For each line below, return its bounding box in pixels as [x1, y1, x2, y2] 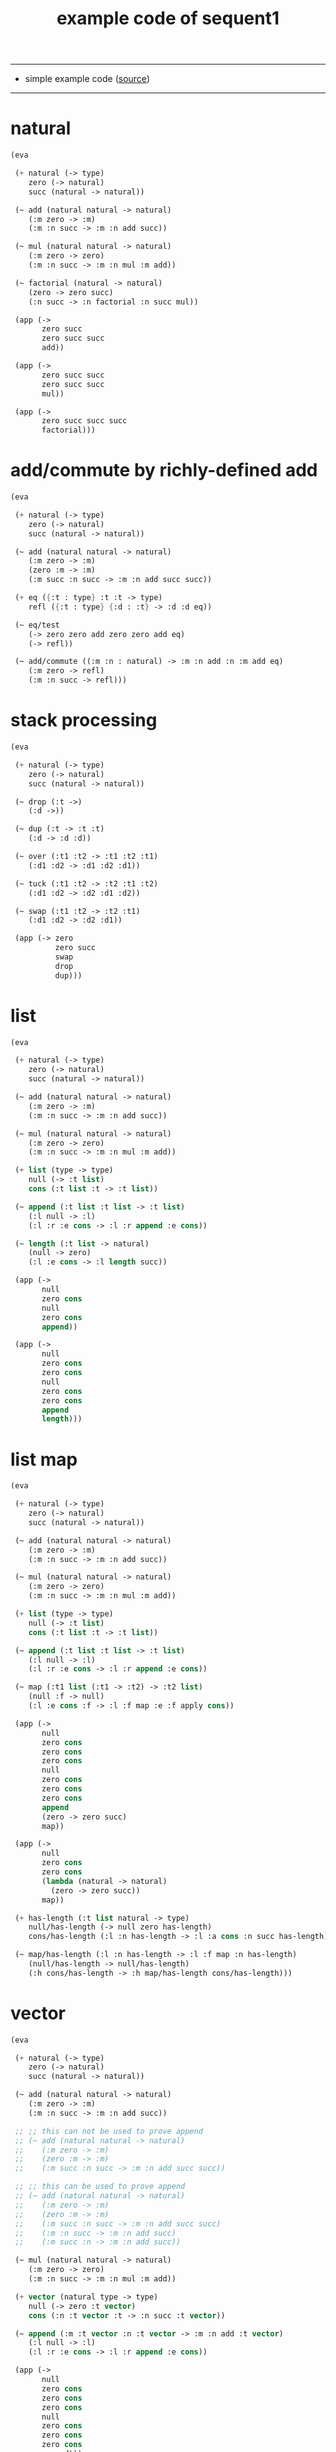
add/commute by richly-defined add [10, 459, 318, 482]
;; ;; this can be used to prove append [14, 2182, 186, 2192]
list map [10, 1448, 78, 1471]
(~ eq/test [14, 620, 60, 630]
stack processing [10, 709, 158, 732]
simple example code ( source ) [24, 73, 150, 85]
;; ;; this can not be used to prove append [14, 2126, 203, 2136]
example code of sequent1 [56, 7, 280, 30]
